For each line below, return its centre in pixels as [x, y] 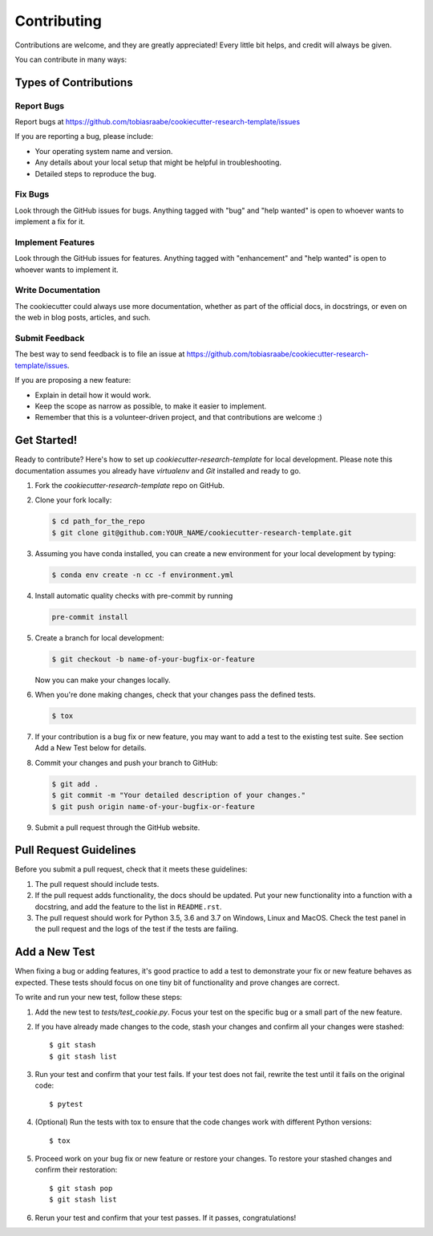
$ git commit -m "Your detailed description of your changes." [179, 795]
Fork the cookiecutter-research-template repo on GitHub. [129, 486]
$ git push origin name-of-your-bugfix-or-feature [154, 806]
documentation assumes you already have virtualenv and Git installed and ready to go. [158, 470]
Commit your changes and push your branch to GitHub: [126, 762]
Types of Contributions [74, 82]
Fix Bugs [32, 194]
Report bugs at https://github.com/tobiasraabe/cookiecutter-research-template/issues [158, 122]
